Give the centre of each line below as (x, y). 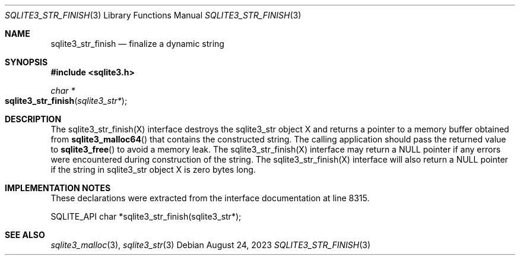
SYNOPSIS (26, 62)
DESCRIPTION (33, 119)
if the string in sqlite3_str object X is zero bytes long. (153, 169)
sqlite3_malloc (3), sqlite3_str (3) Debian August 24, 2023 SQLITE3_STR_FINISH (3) (211, 245)
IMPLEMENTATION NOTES (58, 188)
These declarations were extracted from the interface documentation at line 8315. (210, 198)
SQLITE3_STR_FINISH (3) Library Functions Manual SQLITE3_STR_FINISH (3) (153, 15)
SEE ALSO (25, 235)
